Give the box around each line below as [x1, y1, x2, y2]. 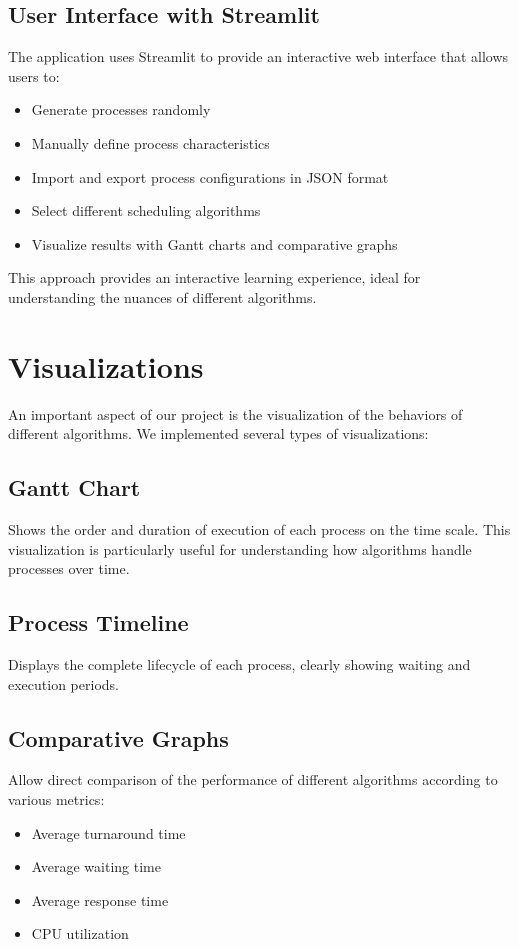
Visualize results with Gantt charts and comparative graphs [31, 233, 398, 254]
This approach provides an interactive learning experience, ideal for [8, 267, 421, 288]
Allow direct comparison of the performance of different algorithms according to [8, 769, 498, 790]
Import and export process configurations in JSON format [31, 166, 389, 187]
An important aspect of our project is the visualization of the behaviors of [8, 403, 463, 424]
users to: [8, 65, 60, 86]
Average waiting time [31, 856, 161, 877]
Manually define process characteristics [31, 132, 270, 153]
